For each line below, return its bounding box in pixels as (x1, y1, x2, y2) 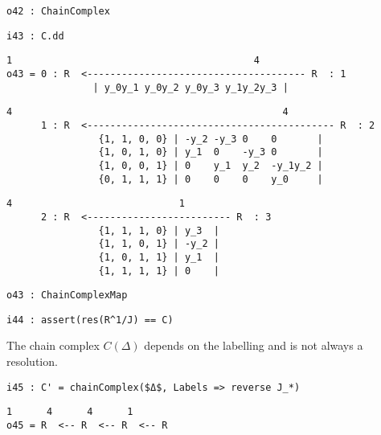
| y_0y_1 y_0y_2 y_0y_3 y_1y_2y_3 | (92, 81, 289, 93)
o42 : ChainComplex (6, 6, 110, 17)
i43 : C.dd (6, 30, 64, 42)
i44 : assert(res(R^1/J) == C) (6, 314, 174, 326)
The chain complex (6, 337, 100, 354)
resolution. (6, 353, 58, 370)
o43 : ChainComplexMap (6, 289, 128, 302)
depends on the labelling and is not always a (144, 337, 363, 354)
